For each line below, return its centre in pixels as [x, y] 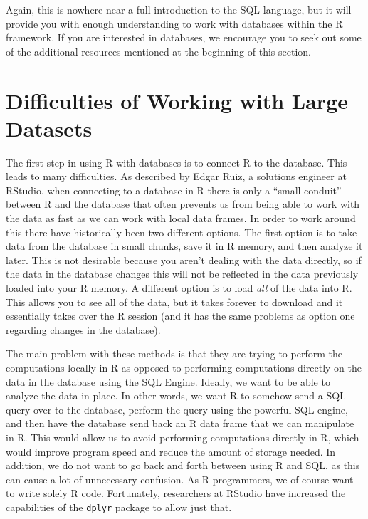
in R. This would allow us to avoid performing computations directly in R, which [183, 437]
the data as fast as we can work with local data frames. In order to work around [181, 218]
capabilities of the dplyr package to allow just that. [119, 507]
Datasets [49, 128]
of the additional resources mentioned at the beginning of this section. [158, 51]
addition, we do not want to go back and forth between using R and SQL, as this [183, 465]
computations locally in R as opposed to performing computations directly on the [184, 367]
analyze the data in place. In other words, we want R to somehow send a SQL [176, 395]
